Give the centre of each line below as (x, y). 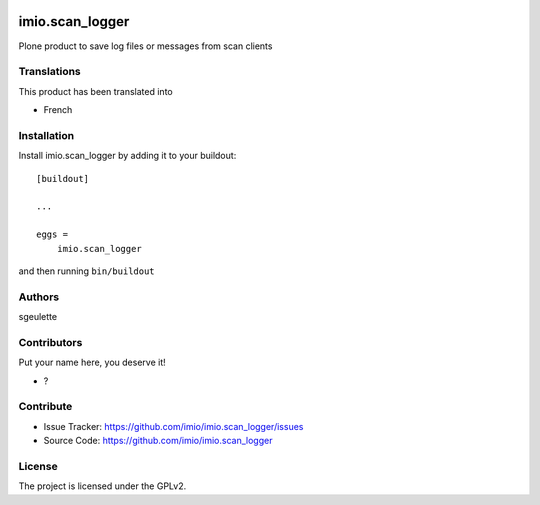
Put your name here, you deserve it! (92, 362)
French (58, 110)
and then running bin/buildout (86, 271)
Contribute (45, 407)
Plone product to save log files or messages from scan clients (145, 46)
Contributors (50, 342)
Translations (50, 72)
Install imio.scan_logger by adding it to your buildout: (127, 156)
